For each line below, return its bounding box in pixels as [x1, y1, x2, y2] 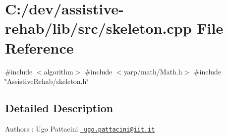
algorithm [44, 66, 73, 76]
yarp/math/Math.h [123, 66, 182, 76]
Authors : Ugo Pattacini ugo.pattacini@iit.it [5, 123, 155, 134]
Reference [5, 37, 74, 58]
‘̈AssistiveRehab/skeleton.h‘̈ [5, 76, 89, 86]
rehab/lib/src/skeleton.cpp [5, 18, 192, 38]
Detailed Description [5, 100, 113, 116]
